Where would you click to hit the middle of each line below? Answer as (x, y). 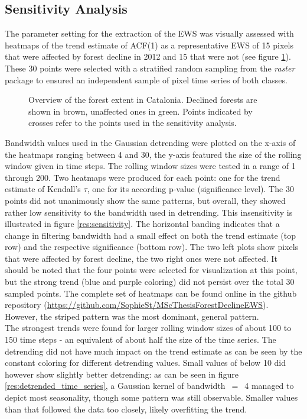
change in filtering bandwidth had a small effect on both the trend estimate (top (150, 235)
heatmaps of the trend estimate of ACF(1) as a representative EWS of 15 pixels (149, 45)
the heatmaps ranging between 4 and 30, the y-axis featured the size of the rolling (153, 154)
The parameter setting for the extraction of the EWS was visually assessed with (149, 33)
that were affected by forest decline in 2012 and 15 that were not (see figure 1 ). (148, 56)
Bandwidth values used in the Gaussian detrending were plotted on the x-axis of (150, 142)
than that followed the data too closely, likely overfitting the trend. (126, 409)
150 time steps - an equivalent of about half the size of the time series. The (141, 340)
